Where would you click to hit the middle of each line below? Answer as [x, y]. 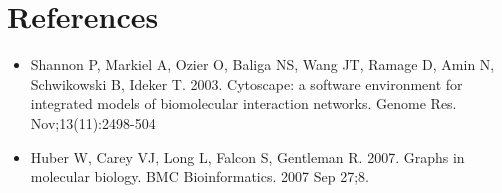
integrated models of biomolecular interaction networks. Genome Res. [243, 103]
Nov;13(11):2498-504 [93, 122]
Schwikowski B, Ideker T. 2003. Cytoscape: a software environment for [246, 83]
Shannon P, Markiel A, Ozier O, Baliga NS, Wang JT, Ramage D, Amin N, [262, 64]
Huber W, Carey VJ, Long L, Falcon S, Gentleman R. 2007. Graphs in [247, 156]
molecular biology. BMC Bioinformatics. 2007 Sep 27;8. [199, 176]
